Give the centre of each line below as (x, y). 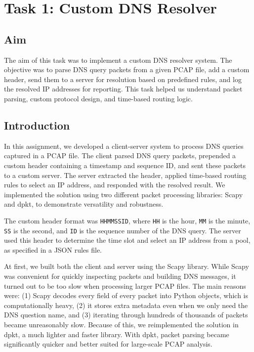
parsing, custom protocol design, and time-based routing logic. (98, 98)
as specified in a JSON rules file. (53, 249)
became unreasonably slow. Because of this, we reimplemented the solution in (121, 324)
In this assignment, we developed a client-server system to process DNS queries (124, 146)
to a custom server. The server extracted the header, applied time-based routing (125, 175)
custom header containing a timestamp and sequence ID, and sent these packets (125, 165)
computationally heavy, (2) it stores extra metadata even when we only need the (126, 305)
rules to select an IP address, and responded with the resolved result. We (115, 185)
